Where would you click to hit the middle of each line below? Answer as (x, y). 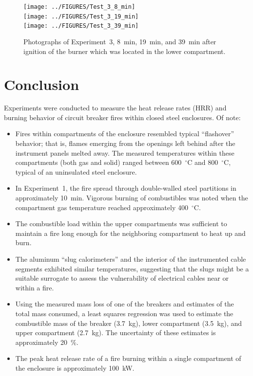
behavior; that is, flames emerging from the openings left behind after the (125, 143)
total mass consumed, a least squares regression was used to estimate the (124, 313)
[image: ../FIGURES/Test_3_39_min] (81, 26)
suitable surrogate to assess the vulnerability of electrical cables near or (122, 278)
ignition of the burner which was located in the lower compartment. (125, 51)
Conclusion (42, 84)
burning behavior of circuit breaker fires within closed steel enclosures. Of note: (122, 117)
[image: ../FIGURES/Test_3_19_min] (81, 16)
